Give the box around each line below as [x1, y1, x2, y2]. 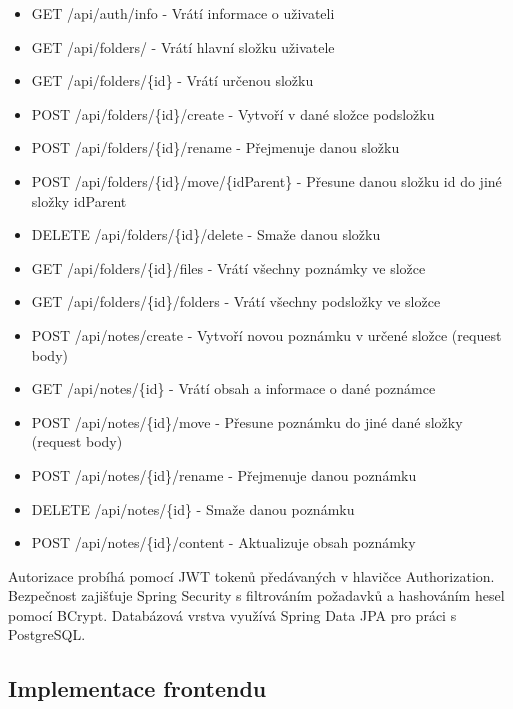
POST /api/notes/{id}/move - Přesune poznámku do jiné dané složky [31, 411, 463, 432]
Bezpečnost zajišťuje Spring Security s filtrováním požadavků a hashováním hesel [8, 585, 505, 606]
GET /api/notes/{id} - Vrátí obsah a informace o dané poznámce [31, 378, 436, 399]
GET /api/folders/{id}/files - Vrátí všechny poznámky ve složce [31, 257, 426, 278]
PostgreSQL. [8, 624, 86, 645]
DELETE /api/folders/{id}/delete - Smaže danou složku [31, 224, 381, 245]
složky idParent [31, 190, 127, 211]
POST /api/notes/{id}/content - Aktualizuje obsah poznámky [31, 532, 416, 553]
